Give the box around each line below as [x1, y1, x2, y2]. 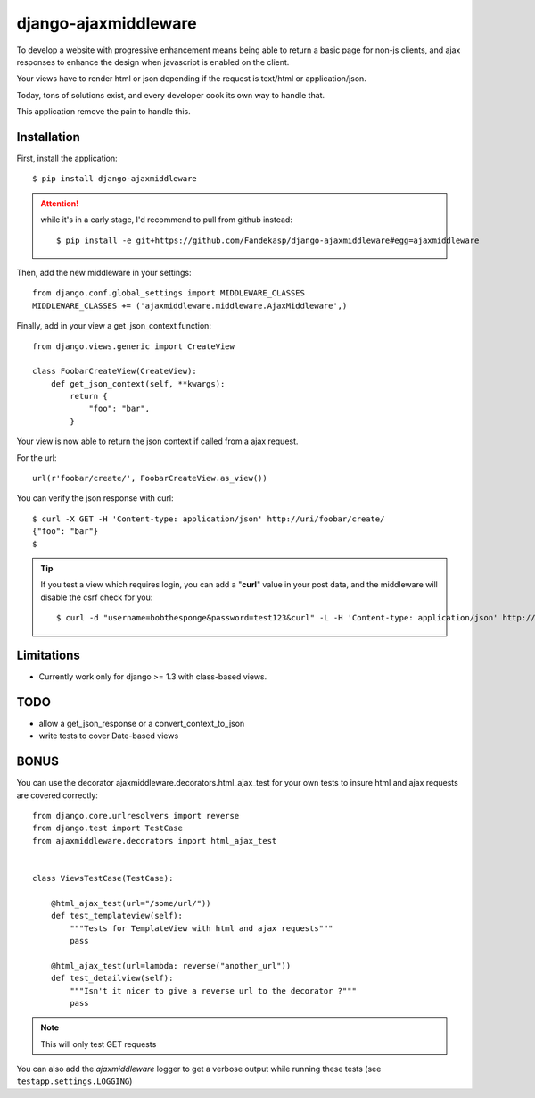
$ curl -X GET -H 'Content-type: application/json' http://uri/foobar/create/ [32, 513, 385, 524]
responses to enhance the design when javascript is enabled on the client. [16, 56, 290, 67]
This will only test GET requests [40, 1038, 157, 1049]
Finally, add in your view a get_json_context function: [16, 320, 211, 331]
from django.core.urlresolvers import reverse [32, 811, 240, 821]
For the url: [16, 452, 57, 463]
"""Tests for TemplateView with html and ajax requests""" [70, 923, 333, 933]
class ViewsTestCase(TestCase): [32, 873, 174, 884]
